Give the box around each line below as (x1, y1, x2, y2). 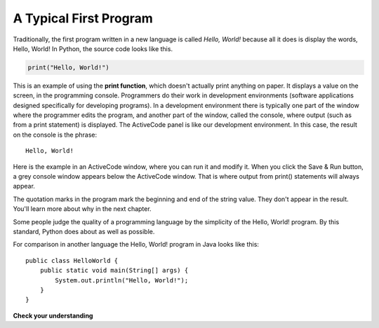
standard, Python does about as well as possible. (13, 227, 155, 235)
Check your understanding (13, 311, 93, 320)
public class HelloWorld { (25, 257, 119, 264)
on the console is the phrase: (13, 130, 98, 139)
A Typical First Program (13, 11, 154, 26)
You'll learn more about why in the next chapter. (13, 205, 152, 213)
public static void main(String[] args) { (39, 266, 189, 275)
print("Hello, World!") (27, 63, 110, 71)
